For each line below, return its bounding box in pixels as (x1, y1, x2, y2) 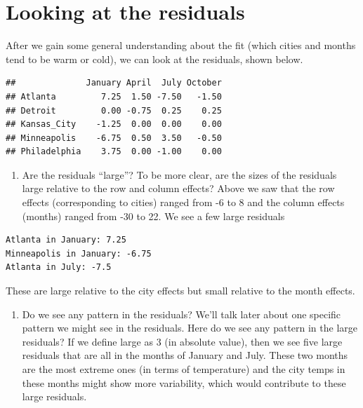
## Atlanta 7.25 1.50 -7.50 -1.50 (6, 91, 222, 102)
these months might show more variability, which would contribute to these (22, 375, 346, 390)
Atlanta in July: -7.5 (6, 262, 112, 273)
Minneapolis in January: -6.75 (6, 248, 152, 259)
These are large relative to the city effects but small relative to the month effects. (6, 283, 355, 298)
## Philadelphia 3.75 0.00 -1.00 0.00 (6, 147, 222, 157)
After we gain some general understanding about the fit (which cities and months (6, 38, 356, 53)
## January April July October (6, 78, 222, 88)
